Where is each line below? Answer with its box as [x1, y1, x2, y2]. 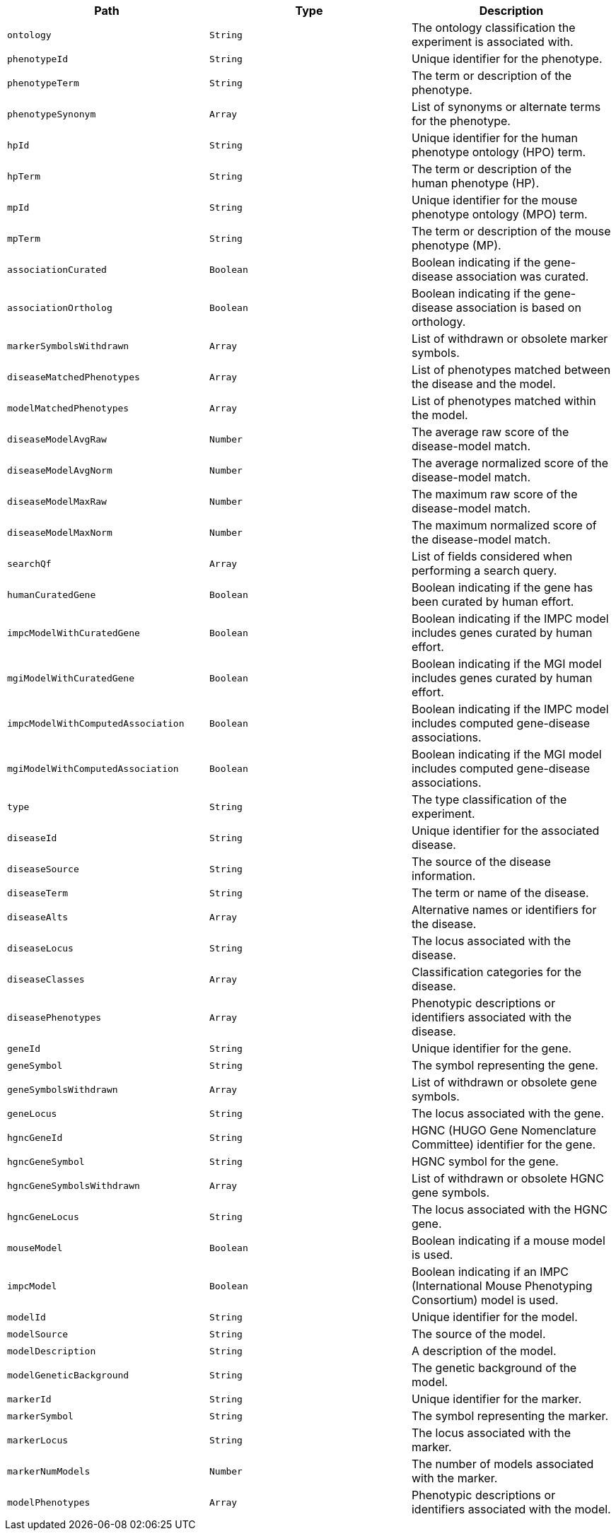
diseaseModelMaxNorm [7, 527, 112, 538]
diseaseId [7, 832, 57, 843]
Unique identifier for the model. [411, 1310, 578, 1324]
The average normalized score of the [411, 456, 609, 470]
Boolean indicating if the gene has [411, 580, 593, 594]
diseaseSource [7, 863, 79, 874]
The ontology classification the [411, 20, 576, 35]
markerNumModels [7, 1465, 91, 1477]
